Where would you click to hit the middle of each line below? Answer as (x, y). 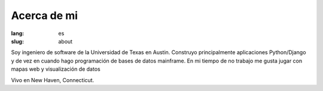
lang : (18, 33)
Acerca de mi (44, 15)
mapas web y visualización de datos (56, 69)
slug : (17, 41)
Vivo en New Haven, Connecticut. (53, 80)
